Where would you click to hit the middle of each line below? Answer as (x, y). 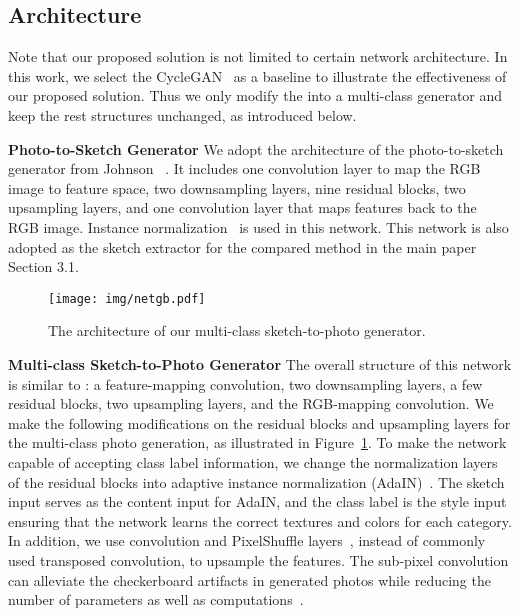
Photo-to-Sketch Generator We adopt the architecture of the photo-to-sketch (256, 148)
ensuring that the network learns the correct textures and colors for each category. (260, 520)
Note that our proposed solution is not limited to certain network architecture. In (258, 56)
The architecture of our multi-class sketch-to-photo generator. (237, 330)
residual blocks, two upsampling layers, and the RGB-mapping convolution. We (251, 403)
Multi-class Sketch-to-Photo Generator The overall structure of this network (260, 363)
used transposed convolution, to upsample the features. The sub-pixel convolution (258, 559)
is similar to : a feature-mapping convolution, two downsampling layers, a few (245, 383)
